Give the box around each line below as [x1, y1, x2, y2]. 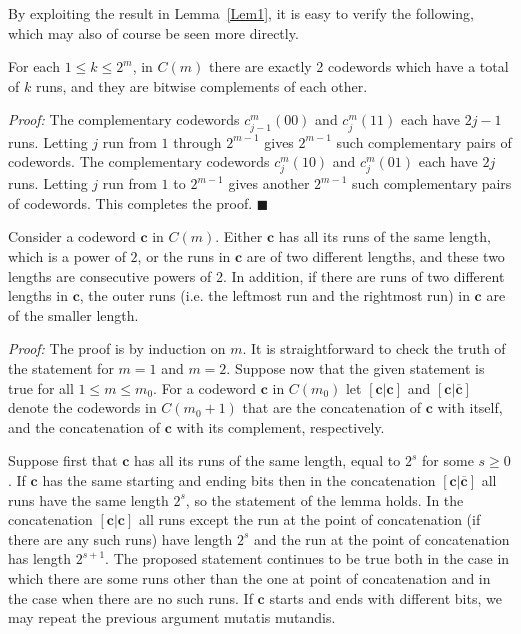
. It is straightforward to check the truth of [242, 338, 506, 359]
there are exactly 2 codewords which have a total [208, 56, 509, 77]
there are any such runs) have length [8, 528, 233, 549]
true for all [8, 377, 74, 398]
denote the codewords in [8, 397, 157, 418]
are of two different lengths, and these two [246, 246, 505, 267]
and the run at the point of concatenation [253, 528, 510, 549]
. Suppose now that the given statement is [226, 358, 485, 379]
